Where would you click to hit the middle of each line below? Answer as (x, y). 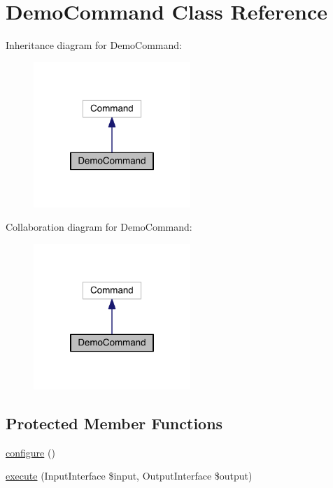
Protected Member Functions (114, 423)
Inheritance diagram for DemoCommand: (94, 45)
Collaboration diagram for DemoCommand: (99, 227)
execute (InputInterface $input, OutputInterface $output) (129, 476)
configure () (30, 452)
